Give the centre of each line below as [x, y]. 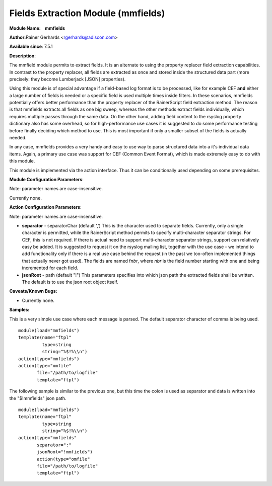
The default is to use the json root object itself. [70, 282]
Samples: [19, 310]
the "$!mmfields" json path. [38, 398]
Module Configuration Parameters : [47, 179]
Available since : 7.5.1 [31, 47]
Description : [23, 56]
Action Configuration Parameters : [45, 207]
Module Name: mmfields [37, 28]
